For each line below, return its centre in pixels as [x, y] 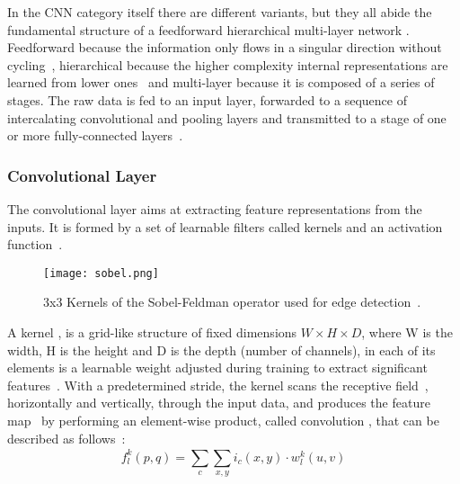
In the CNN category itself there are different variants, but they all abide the [220, 12]
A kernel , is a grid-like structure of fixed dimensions [152, 332]
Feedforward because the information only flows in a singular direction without [225, 47]
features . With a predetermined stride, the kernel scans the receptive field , [218, 385]
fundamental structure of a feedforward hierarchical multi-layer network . [208, 29]
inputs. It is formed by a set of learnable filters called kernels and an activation [225, 226]
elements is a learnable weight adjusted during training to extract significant [217, 367]
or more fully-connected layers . [95, 135]
